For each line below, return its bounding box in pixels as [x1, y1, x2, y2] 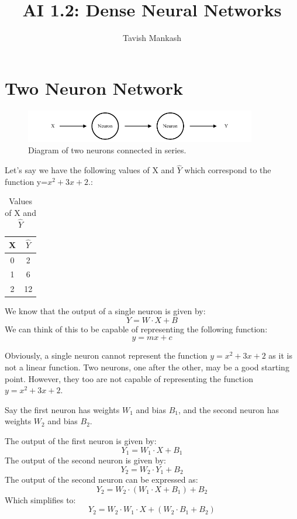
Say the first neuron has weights [5, 403, 120, 415]
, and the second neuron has [178, 403, 279, 415]
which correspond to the [184, 164, 271, 176]
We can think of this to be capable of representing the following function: [5, 322, 268, 335]
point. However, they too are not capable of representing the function [5, 372, 253, 384]
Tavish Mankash [122, 32, 182, 44]
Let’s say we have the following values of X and [5, 164, 175, 176]
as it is [268, 349, 292, 362]
